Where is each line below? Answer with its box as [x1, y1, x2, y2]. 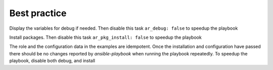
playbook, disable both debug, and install [9, 58, 96, 64]
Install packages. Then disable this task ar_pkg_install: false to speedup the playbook [9, 34, 202, 40]
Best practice [9, 8, 67, 19]
